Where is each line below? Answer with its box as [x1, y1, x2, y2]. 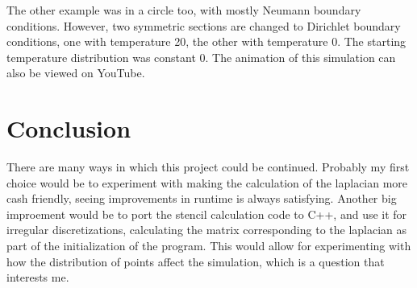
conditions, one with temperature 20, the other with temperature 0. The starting [6, 33, 407, 50]
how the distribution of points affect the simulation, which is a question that [6, 253, 385, 269]
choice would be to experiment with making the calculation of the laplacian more [6, 174, 408, 191]
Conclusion [6, 112, 131, 145]
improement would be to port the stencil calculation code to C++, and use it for [6, 205, 407, 222]
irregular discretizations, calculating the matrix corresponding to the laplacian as [6, 221, 407, 238]
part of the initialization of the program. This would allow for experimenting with [6, 237, 411, 254]
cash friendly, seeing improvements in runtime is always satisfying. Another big [6, 190, 397, 207]
